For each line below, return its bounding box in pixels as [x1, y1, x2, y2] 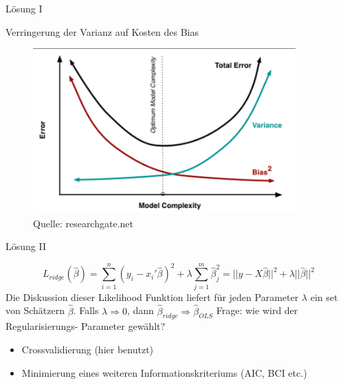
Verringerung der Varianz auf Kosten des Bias [5, 24, 199, 39]
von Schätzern [5, 303, 65, 318]
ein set [310, 289, 338, 304]
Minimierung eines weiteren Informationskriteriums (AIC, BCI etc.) [21, 365, 307, 379]
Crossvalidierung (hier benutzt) [21, 342, 154, 357]
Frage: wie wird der [216, 303, 298, 318]
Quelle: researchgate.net [33, 216, 133, 230]
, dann [127, 303, 154, 318]
